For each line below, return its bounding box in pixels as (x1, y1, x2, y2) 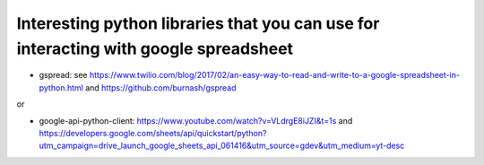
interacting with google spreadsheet (16, 39, 294, 58)
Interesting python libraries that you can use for (16, 13, 380, 33)
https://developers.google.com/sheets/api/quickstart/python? (39, 127, 267, 138)
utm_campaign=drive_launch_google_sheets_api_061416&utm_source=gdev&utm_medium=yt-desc (39, 140, 405, 152)
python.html (39, 82, 84, 93)
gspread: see (39, 70, 89, 81)
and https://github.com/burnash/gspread (85, 82, 237, 93)
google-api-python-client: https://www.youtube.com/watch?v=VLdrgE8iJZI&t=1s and (39, 115, 353, 126)
